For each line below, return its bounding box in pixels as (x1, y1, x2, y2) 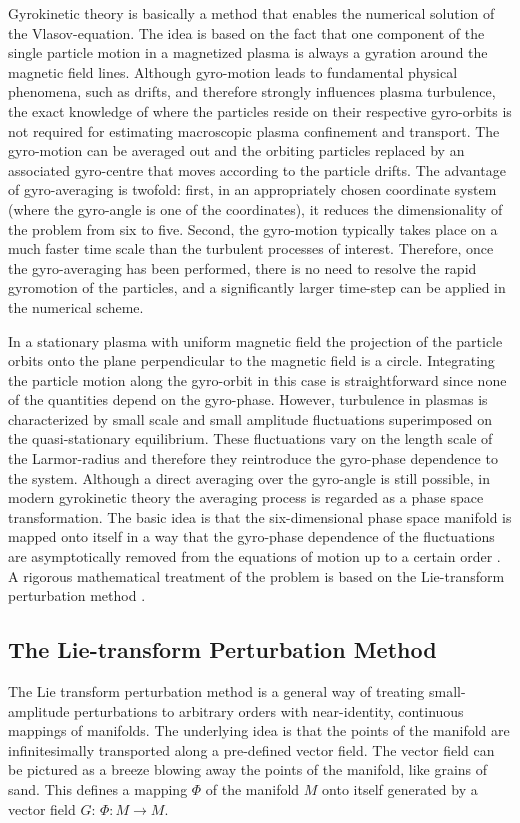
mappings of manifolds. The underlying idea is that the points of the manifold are (8, 720, 510, 741)
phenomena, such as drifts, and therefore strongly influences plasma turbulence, (8, 81, 496, 102)
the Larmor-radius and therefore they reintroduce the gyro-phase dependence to (8, 448, 498, 469)
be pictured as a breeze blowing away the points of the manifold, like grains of (8, 759, 488, 780)
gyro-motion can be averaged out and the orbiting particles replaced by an (8, 140, 465, 161)
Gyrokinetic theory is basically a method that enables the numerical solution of (8, 3, 495, 23)
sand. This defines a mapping (8, 778, 188, 799)
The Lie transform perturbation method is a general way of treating (8, 681, 425, 702)
